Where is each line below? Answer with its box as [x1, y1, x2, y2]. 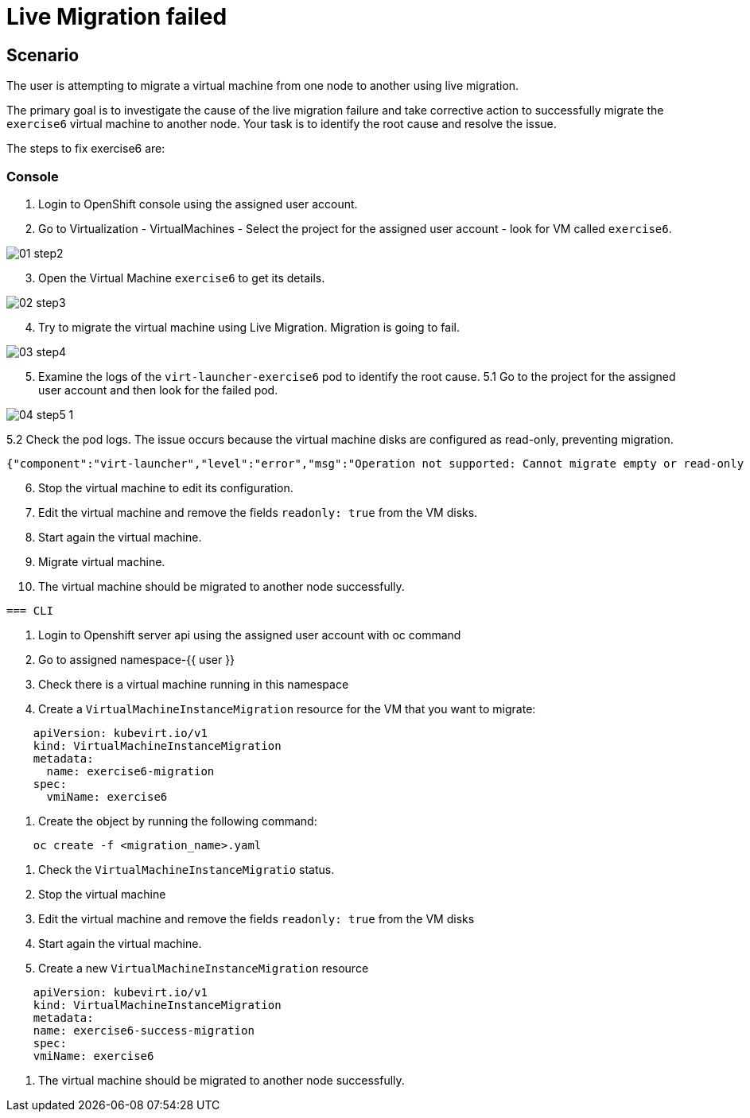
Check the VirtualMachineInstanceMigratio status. [38, 862, 335, 876]
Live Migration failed [6, 3, 227, 30]
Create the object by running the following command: [38, 813, 317, 828]
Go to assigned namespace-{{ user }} [38, 652, 235, 666]
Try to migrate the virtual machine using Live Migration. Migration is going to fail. [38, 320, 460, 334]
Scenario [6, 45, 80, 65]
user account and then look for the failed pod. [38, 382, 278, 397]
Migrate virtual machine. [38, 554, 165, 569]
